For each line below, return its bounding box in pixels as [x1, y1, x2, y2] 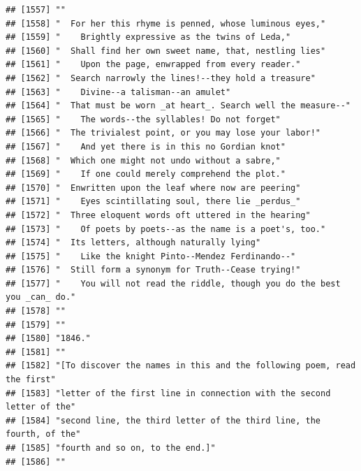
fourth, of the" [6, 429, 81, 440]
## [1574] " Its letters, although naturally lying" [6, 238, 261, 248]
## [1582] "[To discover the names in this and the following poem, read [6, 361, 356, 371]
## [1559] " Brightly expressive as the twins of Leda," [6, 32, 291, 43]
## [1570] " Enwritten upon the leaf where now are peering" [6, 182, 301, 193]
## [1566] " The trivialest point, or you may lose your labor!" [6, 128, 321, 138]
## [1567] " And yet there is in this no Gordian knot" [6, 141, 286, 152]
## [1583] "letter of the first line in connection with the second [6, 388, 331, 398]
